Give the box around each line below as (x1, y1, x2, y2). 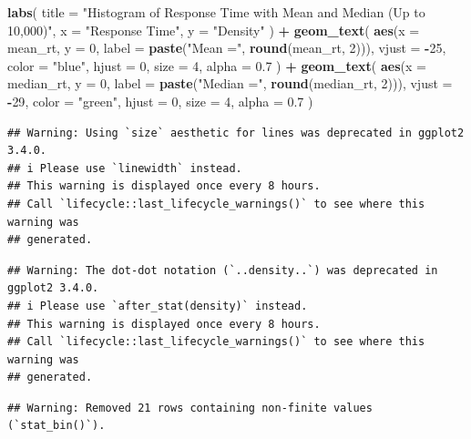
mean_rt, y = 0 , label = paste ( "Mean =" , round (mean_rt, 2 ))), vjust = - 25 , (7, 38, 446, 57)
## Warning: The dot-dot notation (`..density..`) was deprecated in (7, 263, 438, 277)
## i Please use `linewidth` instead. (7, 161, 242, 175)
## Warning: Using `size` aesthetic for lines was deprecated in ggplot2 (7, 126, 465, 139)
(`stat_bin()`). (7, 419, 106, 433)
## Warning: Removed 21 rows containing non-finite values (7, 401, 373, 414)
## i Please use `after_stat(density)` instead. (7, 299, 308, 312)
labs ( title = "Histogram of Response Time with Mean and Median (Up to (7, 3, 425, 21)
